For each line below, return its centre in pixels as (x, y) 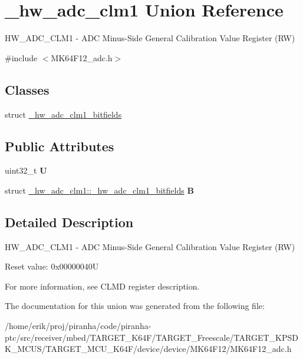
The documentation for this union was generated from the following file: (135, 306)
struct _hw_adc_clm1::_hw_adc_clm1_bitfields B (99, 190)
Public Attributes (60, 146)
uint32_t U (26, 170)
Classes (27, 89)
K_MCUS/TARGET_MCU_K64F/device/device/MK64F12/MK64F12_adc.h (148, 349)
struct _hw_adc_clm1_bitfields (63, 114)
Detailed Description (69, 222)
